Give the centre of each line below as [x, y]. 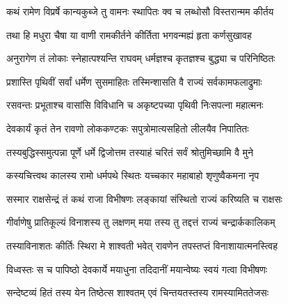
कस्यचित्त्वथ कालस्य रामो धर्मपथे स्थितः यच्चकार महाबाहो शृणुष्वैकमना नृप [133, 175]
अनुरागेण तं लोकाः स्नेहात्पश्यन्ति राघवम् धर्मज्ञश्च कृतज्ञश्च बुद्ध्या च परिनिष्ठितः [141, 58]
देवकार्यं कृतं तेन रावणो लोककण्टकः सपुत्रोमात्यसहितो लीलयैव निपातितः [128, 128]
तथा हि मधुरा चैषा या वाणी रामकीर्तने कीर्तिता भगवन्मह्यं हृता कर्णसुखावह [129, 35]
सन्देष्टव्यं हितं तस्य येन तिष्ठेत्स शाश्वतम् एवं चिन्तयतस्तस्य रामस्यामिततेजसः [138, 292]
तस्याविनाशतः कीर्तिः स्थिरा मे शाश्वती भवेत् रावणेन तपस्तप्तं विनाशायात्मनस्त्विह [142, 245]
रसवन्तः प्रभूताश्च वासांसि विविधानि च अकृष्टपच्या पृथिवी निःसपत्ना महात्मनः [135, 105]
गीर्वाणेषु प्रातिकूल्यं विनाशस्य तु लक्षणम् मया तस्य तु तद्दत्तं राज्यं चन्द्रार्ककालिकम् [141, 222]
